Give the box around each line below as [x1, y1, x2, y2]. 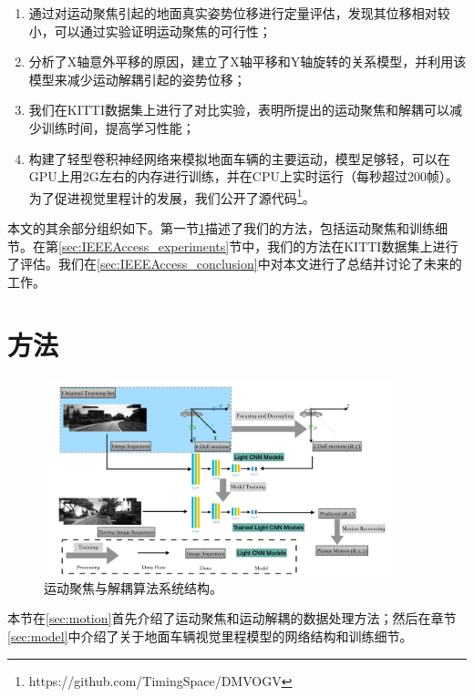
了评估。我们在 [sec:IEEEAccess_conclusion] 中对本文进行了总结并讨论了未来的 [7, 254, 462, 273]
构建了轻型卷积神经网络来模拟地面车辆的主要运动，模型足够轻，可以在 [28, 149, 450, 168]
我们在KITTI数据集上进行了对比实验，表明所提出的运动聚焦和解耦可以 [28, 100, 450, 119]
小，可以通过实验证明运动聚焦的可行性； [28, 21, 272, 40]
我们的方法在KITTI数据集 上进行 [267, 236, 459, 255]
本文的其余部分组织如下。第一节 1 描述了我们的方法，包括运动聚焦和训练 [7, 219, 435, 237]
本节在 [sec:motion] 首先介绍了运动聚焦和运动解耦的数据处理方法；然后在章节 [7, 609, 457, 628]
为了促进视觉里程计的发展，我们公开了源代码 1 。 [28, 185, 315, 207]
